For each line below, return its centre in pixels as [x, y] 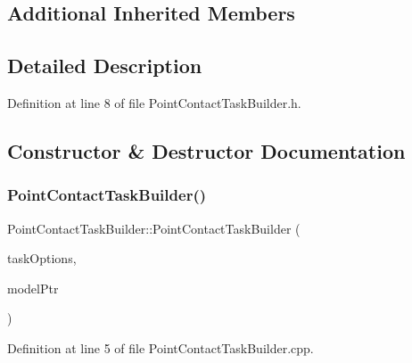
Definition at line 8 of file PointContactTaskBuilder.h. [154, 102]
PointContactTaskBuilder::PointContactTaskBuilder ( [154, 228]
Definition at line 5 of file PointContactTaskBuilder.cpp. [161, 347]
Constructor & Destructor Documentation [206, 150]
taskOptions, [42, 258]
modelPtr [33, 288]
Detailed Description [105, 66]
